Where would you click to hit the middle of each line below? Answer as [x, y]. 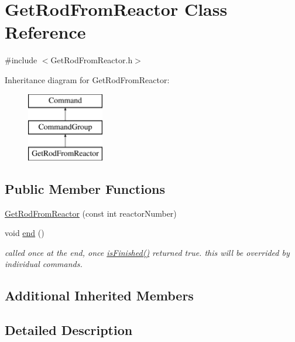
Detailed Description [69, 330]
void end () [25, 233]
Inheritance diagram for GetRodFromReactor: [87, 79]
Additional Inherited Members [99, 295]
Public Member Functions [85, 188]
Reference [45, 32]
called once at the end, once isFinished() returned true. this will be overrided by [147, 252]
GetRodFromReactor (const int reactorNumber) [91, 213]
